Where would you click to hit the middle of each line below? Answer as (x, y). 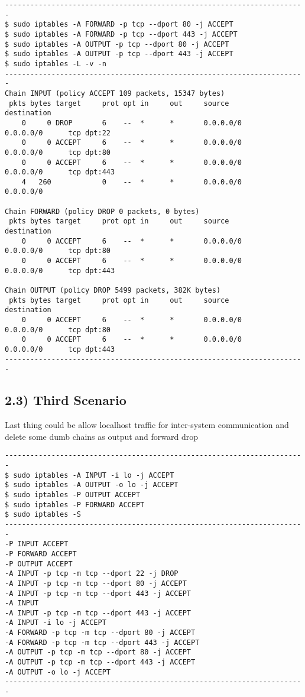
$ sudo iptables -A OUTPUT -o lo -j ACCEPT (92, 485)
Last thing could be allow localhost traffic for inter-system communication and (147, 425)
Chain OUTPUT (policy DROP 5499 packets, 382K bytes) (113, 291)
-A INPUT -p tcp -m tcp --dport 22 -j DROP (92, 574)
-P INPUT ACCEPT (37, 544)
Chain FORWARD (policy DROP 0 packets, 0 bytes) (102, 211)
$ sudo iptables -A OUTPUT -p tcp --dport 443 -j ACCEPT (119, 54)
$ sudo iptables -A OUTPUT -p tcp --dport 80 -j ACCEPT (117, 44)
